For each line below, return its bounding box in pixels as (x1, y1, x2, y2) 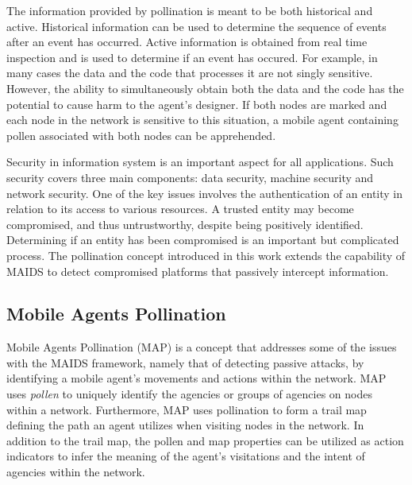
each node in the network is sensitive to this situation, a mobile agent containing (6, 111, 399, 128)
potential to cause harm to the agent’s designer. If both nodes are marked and (6, 95, 387, 112)
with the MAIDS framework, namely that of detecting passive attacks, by (6, 354, 364, 371)
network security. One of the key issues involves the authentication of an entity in (6, 184, 402, 201)
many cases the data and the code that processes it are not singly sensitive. (6, 64, 373, 81)
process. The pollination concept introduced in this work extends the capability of (6, 246, 406, 263)
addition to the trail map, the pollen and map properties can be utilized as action (6, 432, 404, 448)
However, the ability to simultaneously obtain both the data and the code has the (6, 80, 404, 96)
